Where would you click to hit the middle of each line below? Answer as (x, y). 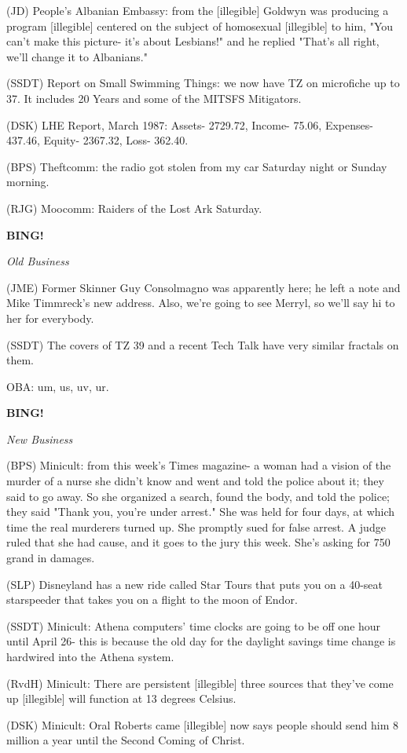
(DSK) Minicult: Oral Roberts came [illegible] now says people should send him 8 (203, 724)
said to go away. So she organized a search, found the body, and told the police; (198, 496)
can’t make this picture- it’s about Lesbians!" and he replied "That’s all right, (193, 41)
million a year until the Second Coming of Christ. (126, 740)
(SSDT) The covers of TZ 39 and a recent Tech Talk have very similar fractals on (203, 344)
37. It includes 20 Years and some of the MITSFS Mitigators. (154, 98)
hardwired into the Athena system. (90, 656)
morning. (28, 182)
